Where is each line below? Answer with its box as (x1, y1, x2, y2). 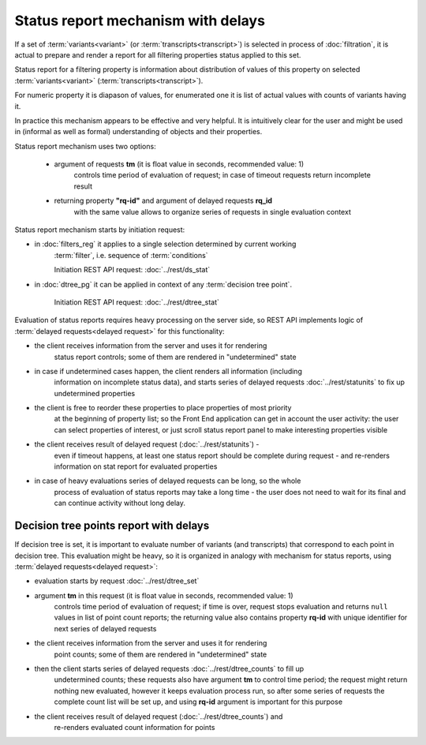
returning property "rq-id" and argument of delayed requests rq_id (54, 196, 272, 205)
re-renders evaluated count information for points (54, 722, 215, 732)
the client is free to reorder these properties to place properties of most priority (34, 403, 292, 413)
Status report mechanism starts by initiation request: (14, 225, 185, 234)
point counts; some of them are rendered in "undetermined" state (54, 650, 267, 659)
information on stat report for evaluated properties (54, 462, 218, 471)
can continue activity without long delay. (54, 498, 185, 508)
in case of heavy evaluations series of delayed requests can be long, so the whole (34, 476, 301, 485)
